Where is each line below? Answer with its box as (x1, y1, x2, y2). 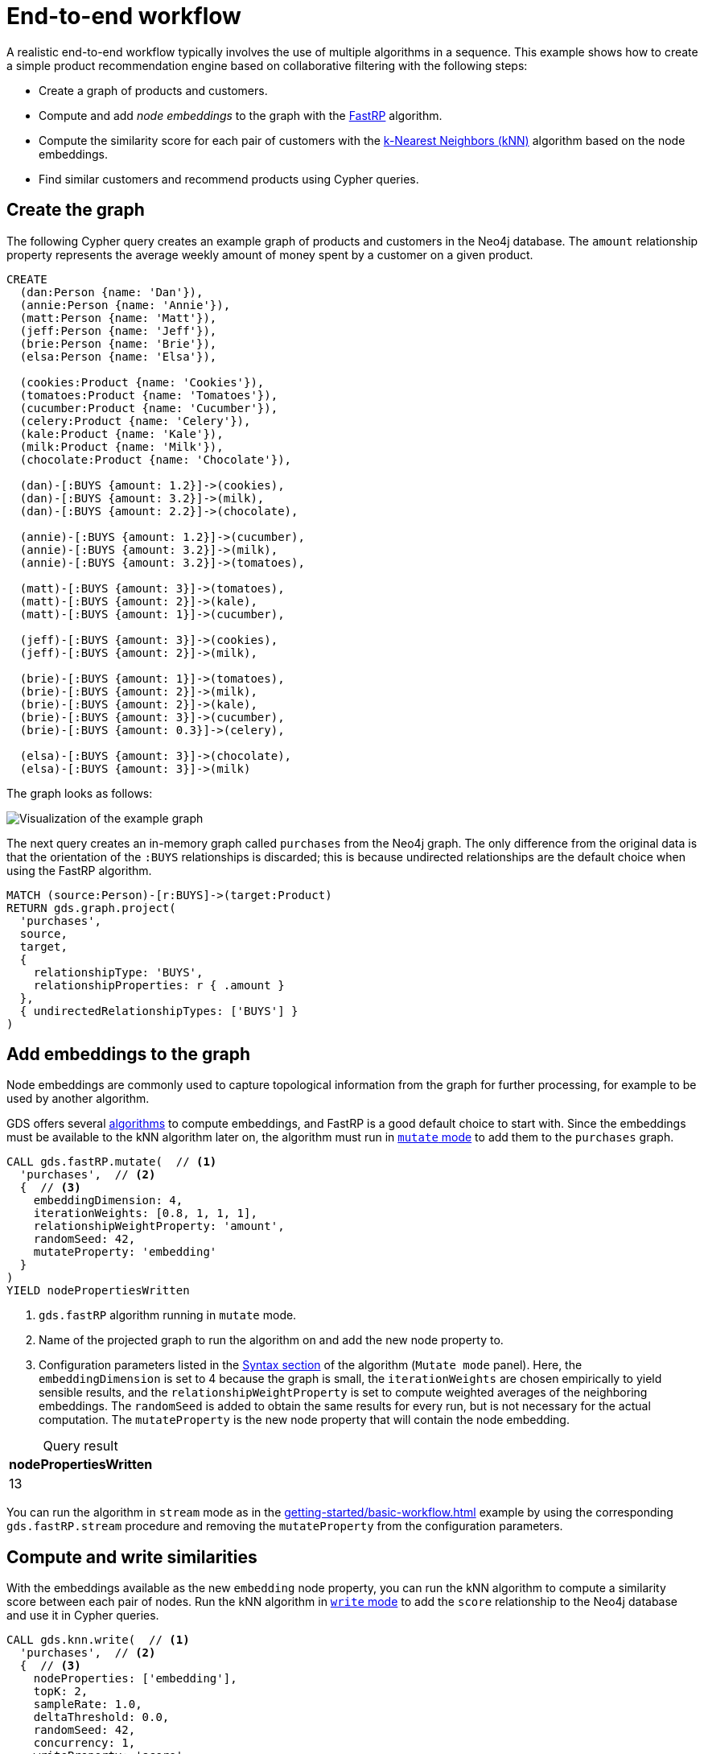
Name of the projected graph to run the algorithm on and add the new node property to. (39, 1333, 504, 1347)
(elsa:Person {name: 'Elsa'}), (19, 349, 217, 363)
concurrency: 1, (33, 1736, 136, 1750)
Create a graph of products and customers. (39, 83, 268, 97)
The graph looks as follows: (6, 786, 153, 800)
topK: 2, (33, 1685, 89, 1698)
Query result (43, 1438, 118, 1455)
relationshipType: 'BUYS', (33, 965, 204, 979)
